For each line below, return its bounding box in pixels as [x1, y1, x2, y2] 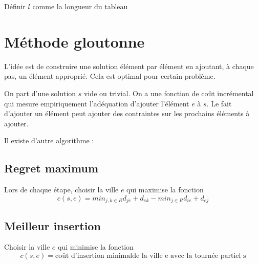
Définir [4, 1, 26, 11]
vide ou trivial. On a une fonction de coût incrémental [84, 87, 254, 98]
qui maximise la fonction [126, 184, 204, 195]
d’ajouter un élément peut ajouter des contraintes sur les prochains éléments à [4, 108, 250, 119]
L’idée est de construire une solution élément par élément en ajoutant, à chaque [4, 60, 254, 71]
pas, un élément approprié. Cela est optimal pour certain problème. [4, 71, 216, 81]
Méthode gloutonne [4, 31, 145, 52]
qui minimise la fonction [58, 241, 134, 252]
